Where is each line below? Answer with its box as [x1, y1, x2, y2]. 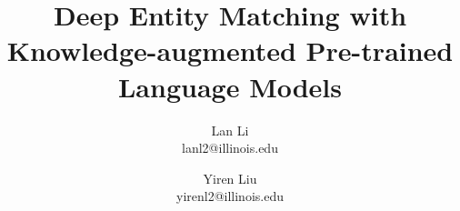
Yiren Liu [203, 168, 257, 187]
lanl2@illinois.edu [182, 138, 278, 157]
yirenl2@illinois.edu [176, 186, 284, 206]
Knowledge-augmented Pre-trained [6, 32, 454, 69]
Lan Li [211, 120, 249, 139]
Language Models [117, 67, 342, 105]
